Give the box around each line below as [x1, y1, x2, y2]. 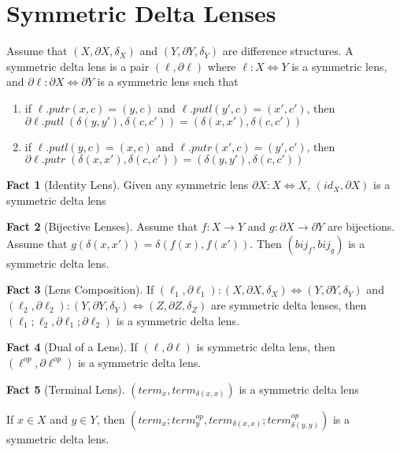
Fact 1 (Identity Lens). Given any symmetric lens [6, 176, 249, 193]
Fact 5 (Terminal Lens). [6, 380, 125, 397]
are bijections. [327, 218, 395, 235]
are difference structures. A [222, 43, 354, 59]
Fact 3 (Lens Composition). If [6, 281, 154, 298]
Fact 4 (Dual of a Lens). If [6, 339, 138, 355]
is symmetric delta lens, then [196, 339, 335, 355]
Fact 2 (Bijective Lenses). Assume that [6, 218, 198, 235]
